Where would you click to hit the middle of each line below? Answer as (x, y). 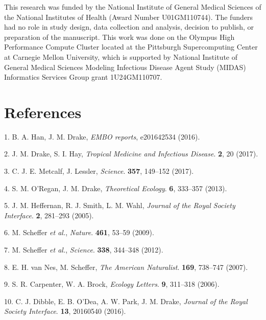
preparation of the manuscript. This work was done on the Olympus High (119, 37)
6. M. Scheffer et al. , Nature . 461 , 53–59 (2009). (79, 232)
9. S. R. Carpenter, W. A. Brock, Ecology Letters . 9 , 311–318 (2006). (112, 284)
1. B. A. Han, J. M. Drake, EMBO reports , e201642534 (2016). (102, 136)
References (43, 112)
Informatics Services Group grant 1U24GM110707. (83, 77)
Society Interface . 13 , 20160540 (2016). (65, 311)
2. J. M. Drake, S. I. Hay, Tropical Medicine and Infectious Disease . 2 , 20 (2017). (131, 154)
